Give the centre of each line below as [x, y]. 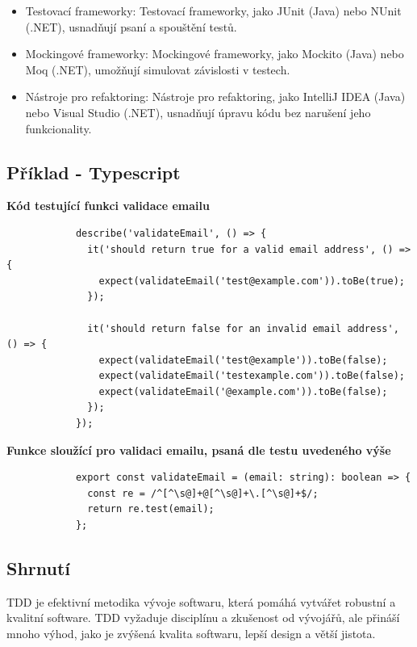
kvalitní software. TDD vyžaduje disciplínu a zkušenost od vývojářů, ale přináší [203, 618]
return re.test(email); [151, 509]
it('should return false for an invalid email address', [243, 328]
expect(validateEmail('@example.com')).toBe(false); [243, 391]
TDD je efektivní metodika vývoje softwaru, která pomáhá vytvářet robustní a [201, 601]
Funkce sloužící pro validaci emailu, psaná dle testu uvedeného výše [199, 450]
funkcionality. [58, 128]
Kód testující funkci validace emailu [108, 206]
